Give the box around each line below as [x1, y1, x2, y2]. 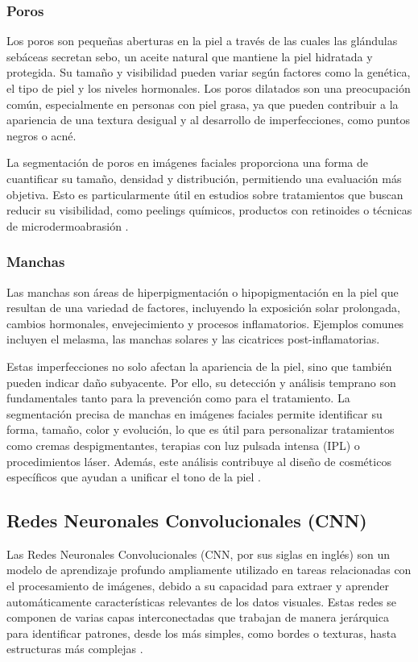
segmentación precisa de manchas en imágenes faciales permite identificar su [6, 405, 383, 422]
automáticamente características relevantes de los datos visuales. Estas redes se [6, 593, 397, 610]
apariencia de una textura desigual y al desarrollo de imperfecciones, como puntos [6, 111, 411, 128]
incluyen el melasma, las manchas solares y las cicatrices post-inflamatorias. [6, 331, 380, 348]
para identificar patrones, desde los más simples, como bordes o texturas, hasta [6, 624, 397, 641]
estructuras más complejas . [6, 640, 143, 657]
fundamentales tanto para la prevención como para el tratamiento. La [6, 389, 350, 406]
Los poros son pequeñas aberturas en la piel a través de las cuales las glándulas [6, 32, 398, 49]
